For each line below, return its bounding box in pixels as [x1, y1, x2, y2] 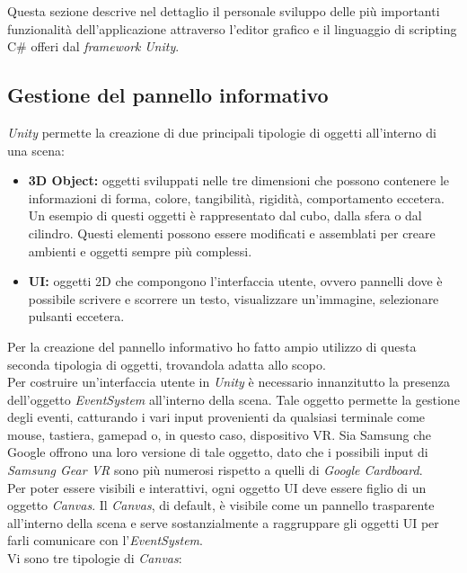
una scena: [7, 140, 65, 159]
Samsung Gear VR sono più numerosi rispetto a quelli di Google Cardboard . [7, 461, 423, 479]
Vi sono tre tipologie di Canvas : [7, 549, 182, 568]
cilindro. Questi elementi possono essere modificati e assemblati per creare [28, 223, 436, 242]
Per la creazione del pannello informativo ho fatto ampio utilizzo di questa [7, 336, 417, 355]
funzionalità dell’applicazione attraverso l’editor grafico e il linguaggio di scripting [7, 19, 457, 38]
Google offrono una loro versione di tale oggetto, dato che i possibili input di [7, 443, 428, 461]
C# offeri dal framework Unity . [7, 37, 180, 56]
